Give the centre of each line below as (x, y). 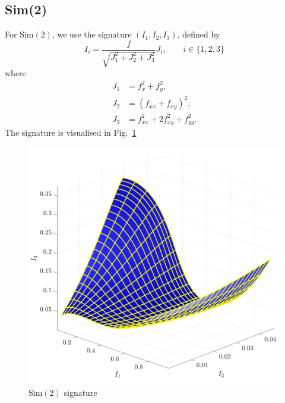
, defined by (199, 34)
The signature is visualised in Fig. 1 (71, 132)
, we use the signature (92, 34)
